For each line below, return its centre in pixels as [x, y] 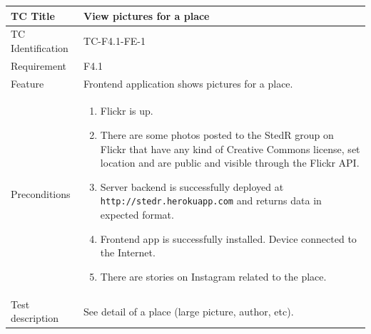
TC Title [33, 15]
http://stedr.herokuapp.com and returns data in [211, 200]
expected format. [137, 215]
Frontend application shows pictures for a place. [188, 83]
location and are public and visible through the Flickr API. [230, 163]
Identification [40, 47]
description [35, 318]
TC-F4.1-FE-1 [115, 41]
